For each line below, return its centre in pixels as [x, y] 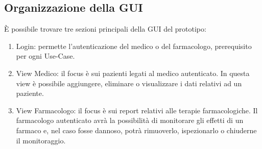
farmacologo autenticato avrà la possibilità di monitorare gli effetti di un [130, 120]
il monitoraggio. [41, 140]
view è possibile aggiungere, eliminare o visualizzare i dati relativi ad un [129, 83]
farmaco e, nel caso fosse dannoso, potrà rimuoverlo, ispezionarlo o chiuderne [136, 130]
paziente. [30, 93]
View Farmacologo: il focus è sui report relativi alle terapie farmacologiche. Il [137, 110]
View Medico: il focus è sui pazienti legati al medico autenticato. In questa [133, 73]
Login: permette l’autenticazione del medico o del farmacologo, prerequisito [134, 46]
